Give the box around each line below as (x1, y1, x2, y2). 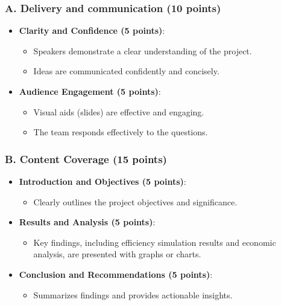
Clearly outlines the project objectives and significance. (33, 195, 238, 208)
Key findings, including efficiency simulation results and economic (33, 236, 276, 248)
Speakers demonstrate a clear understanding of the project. (33, 44, 252, 57)
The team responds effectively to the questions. (33, 126, 208, 138)
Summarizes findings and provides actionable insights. (33, 288, 233, 301)
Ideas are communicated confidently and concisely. (33, 65, 219, 77)
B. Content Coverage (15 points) (5, 151, 167, 166)
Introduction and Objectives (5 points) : (19, 175, 186, 187)
